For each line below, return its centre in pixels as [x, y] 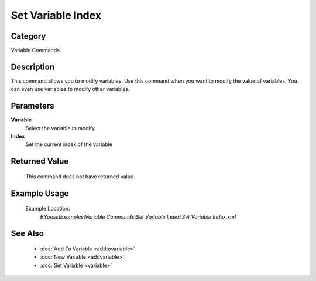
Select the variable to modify [60, 128]
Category [28, 36]
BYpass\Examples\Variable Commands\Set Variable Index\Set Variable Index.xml [138, 216]
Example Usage [40, 193]
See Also [27, 234]
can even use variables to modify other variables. [70, 89]
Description [33, 67]
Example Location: [48, 209]
